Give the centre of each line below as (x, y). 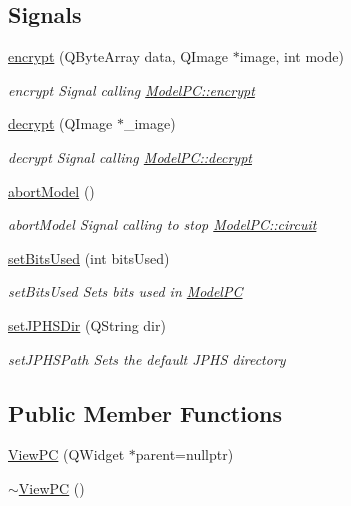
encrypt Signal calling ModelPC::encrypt (131, 89)
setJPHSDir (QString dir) (87, 324)
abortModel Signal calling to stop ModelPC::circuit (162, 224)
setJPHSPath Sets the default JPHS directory (147, 358)
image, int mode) (291, 56)
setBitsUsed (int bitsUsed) (89, 257)
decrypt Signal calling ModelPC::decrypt (130, 156)
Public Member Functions (145, 412)
